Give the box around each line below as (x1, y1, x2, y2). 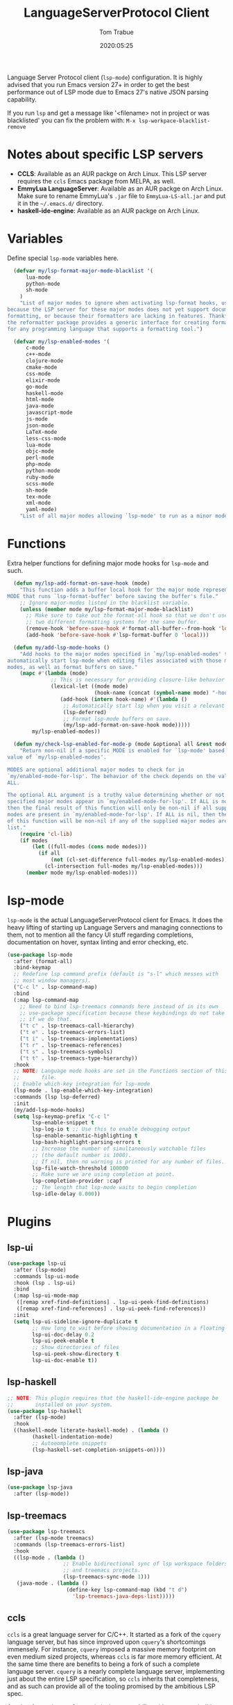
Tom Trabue (99, 28, 134, 36)
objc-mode (25, 448, 54, 455)
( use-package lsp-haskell (7, 1407, 82, 1414)
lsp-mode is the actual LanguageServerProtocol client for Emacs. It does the (7, 916, 223, 924)
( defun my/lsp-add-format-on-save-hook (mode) (13, 580, 150, 587)
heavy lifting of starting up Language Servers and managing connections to (7, 923, 223, 931)
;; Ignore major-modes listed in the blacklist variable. (19, 599, 191, 606)
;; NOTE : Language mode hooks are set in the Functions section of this (13, 1067, 228, 1075)
